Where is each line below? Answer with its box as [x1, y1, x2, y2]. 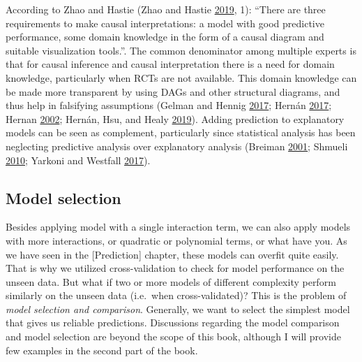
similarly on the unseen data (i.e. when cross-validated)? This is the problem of [6, 288, 347, 303]
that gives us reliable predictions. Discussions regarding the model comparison [6, 315, 340, 330]
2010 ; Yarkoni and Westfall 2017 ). [6, 152, 151, 167]
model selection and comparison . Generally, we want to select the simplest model [6, 301, 350, 316]
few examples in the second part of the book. [6, 342, 198, 357]
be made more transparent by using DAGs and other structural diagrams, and [6, 84, 340, 99]
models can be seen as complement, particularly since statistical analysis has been [6, 125, 356, 140]
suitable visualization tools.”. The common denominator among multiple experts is [6, 43, 356, 57]
